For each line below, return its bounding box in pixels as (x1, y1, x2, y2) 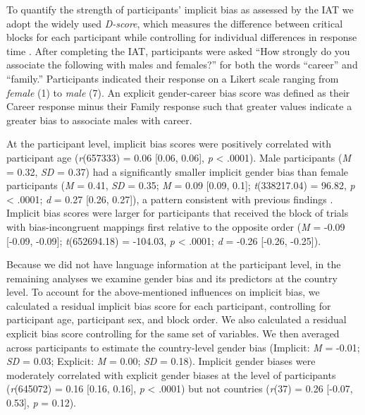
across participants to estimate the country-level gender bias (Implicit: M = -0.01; (6, 339, 360, 354)
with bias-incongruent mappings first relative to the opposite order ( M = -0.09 (6, 219, 345, 234)
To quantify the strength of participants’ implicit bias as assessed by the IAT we (6, 2, 354, 16)
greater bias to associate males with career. (6, 112, 192, 127)
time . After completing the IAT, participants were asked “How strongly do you (6, 43, 350, 58)
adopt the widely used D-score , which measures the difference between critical (6, 16, 343, 30)
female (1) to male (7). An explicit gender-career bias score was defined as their (6, 85, 350, 100)
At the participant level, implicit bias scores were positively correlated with (6, 136, 331, 151)
